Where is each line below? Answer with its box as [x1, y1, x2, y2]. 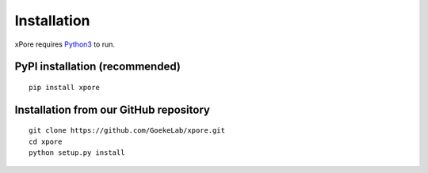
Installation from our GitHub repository [14, 103, 210, 116]
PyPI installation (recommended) [14, 60, 182, 73]
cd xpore [29, 137, 63, 146]
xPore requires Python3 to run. [14, 39, 115, 49]
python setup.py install [29, 149, 125, 157]
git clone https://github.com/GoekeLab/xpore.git [29, 126, 226, 135]
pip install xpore [29, 83, 101, 92]
